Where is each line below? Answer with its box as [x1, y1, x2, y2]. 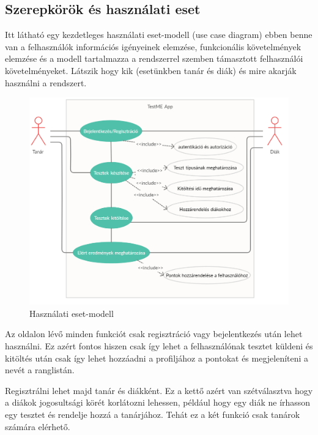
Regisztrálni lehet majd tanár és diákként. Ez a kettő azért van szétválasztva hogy [5, 384, 313, 396]
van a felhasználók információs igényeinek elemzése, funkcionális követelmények [5, 40, 301, 53]
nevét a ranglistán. [5, 363, 75, 376]
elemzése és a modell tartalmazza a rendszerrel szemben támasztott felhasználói [5, 52, 303, 65]
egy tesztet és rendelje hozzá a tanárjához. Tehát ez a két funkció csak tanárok [5, 408, 300, 421]
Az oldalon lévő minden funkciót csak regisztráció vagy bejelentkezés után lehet [5, 327, 303, 340]
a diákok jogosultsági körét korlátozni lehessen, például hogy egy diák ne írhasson [5, 396, 311, 409]
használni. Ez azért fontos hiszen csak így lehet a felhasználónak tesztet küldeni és [5, 340, 313, 352]
